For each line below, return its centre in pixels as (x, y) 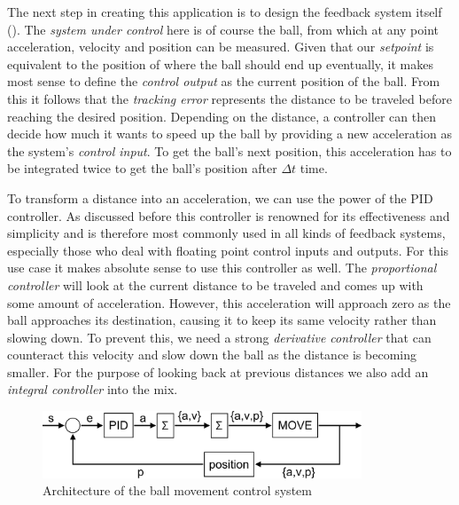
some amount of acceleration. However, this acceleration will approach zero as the (229, 302)
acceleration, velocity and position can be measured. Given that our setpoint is (221, 47)
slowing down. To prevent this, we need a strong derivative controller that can (219, 337)
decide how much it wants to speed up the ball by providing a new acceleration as (229, 134)
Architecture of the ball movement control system (177, 490)
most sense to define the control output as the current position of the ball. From (224, 81)
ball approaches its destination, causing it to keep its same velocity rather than (222, 320)
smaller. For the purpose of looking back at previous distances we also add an (218, 371)
